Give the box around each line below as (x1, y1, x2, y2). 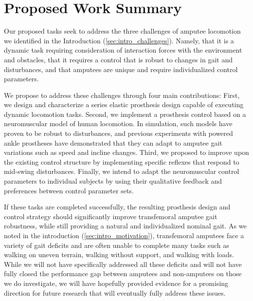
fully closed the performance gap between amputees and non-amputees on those (4, 268, 242, 279)
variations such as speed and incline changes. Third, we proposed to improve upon (4, 147, 249, 157)
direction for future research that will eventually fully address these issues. (4, 287, 226, 298)
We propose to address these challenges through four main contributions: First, (4, 90, 240, 100)
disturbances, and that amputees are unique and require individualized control (4, 64, 238, 74)
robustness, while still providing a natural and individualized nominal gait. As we (4, 221, 247, 231)
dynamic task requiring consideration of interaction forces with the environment (4, 45, 242, 55)
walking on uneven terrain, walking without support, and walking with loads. (4, 249, 234, 260)
